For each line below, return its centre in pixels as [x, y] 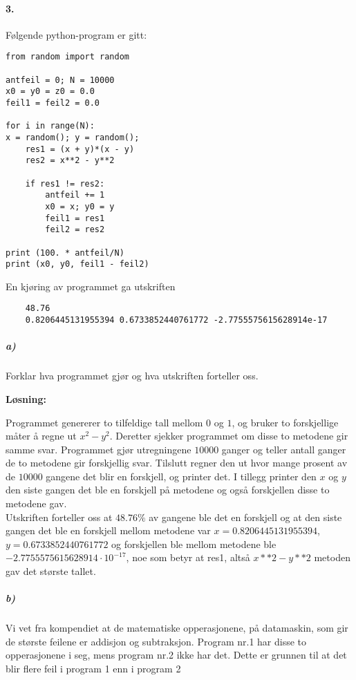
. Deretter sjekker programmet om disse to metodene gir [229, 436]
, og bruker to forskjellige [285, 422]
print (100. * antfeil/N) [65, 253]
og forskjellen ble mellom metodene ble [194, 544]
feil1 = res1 [75, 218]
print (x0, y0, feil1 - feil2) [77, 264]
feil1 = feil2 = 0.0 [53, 103]
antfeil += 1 [75, 195]
